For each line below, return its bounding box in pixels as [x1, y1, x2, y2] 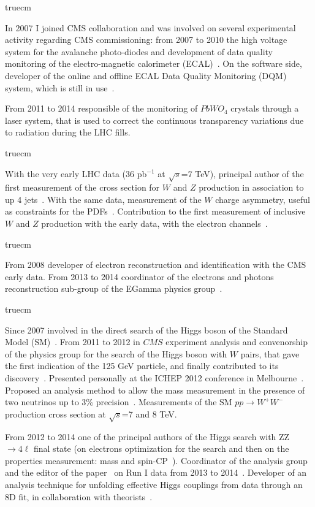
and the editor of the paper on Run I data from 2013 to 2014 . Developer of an [5, 466, 307, 479]
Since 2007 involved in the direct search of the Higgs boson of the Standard [5, 323, 288, 336]
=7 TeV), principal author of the [181, 167, 304, 180]
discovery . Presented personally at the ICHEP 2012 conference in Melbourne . [5, 372, 304, 384]
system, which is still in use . [5, 81, 115, 94]
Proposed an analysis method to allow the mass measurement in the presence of [5, 383, 305, 396]
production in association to [199, 181, 304, 194]
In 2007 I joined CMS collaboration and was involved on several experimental [5, 21, 296, 34]
